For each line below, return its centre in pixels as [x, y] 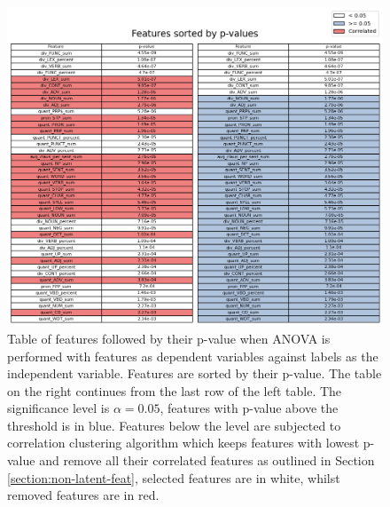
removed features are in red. [83, 495]
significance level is [58, 408]
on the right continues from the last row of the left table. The [175, 390]
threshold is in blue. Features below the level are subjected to [174, 425]
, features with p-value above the [249, 408]
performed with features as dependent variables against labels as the [193, 356]
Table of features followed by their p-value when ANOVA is [169, 338]
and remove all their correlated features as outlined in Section [207, 460]
